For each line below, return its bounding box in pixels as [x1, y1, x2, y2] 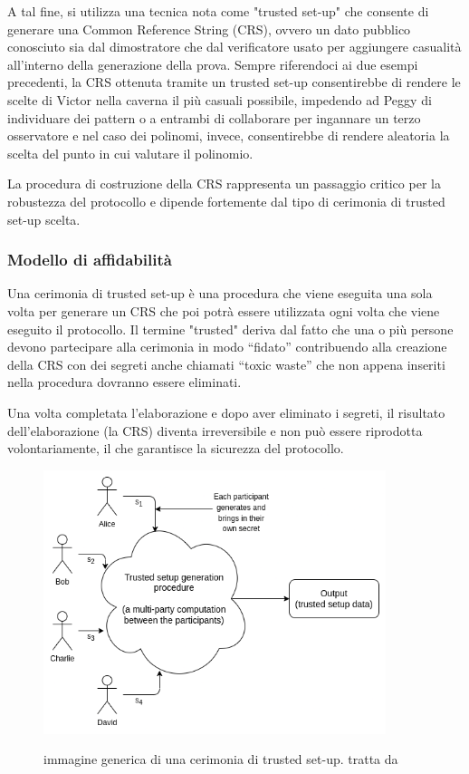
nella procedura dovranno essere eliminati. [7, 372, 242, 392]
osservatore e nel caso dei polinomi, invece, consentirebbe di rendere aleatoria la [7, 126, 450, 145]
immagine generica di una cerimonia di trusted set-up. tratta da [43, 750, 398, 769]
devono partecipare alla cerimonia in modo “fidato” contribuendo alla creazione [7, 337, 447, 356]
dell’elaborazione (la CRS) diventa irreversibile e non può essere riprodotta [7, 421, 423, 440]
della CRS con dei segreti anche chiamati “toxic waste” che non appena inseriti [7, 354, 445, 373]
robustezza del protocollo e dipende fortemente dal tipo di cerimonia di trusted [7, 191, 445, 210]
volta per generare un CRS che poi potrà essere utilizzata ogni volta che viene [7, 301, 440, 320]
